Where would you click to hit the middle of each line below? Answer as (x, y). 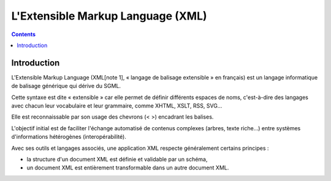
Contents (24, 34)
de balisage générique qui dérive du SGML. (66, 86)
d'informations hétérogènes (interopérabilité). (69, 137)
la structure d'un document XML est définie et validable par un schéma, (117, 159)
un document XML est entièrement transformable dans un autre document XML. (128, 168)
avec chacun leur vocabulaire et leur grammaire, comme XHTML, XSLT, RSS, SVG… (117, 106)
